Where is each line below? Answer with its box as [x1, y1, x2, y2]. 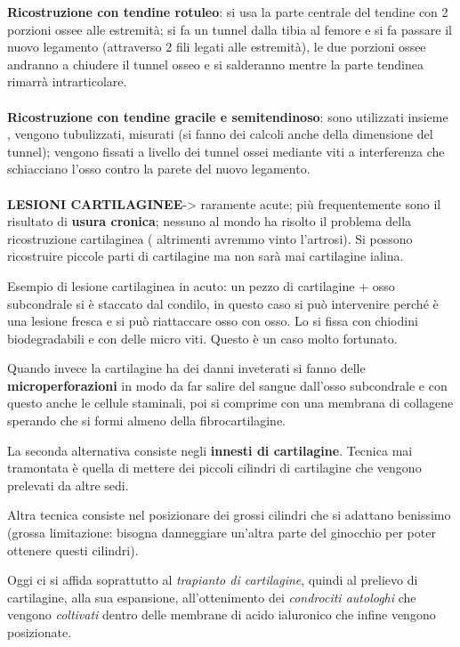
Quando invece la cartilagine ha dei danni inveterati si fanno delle [7, 359, 366, 377]
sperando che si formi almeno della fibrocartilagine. [7, 411, 286, 430]
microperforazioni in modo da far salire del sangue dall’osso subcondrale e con [7, 376, 448, 394]
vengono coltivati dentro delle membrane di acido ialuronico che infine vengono [7, 605, 436, 624]
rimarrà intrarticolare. [7, 72, 127, 91]
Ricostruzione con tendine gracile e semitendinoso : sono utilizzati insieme [7, 107, 448, 125]
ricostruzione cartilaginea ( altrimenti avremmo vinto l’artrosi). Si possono [7, 229, 413, 247]
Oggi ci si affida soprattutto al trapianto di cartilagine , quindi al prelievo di [7, 570, 418, 589]
